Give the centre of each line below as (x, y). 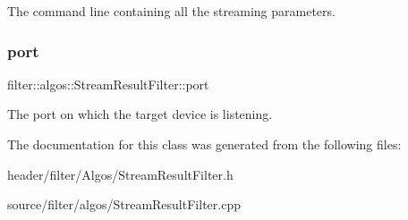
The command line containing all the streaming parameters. (171, 11)
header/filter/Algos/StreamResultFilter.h (120, 174)
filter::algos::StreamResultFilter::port (108, 84)
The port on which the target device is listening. (140, 114)
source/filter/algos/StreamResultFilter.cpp (124, 204)
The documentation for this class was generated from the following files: (204, 144)
